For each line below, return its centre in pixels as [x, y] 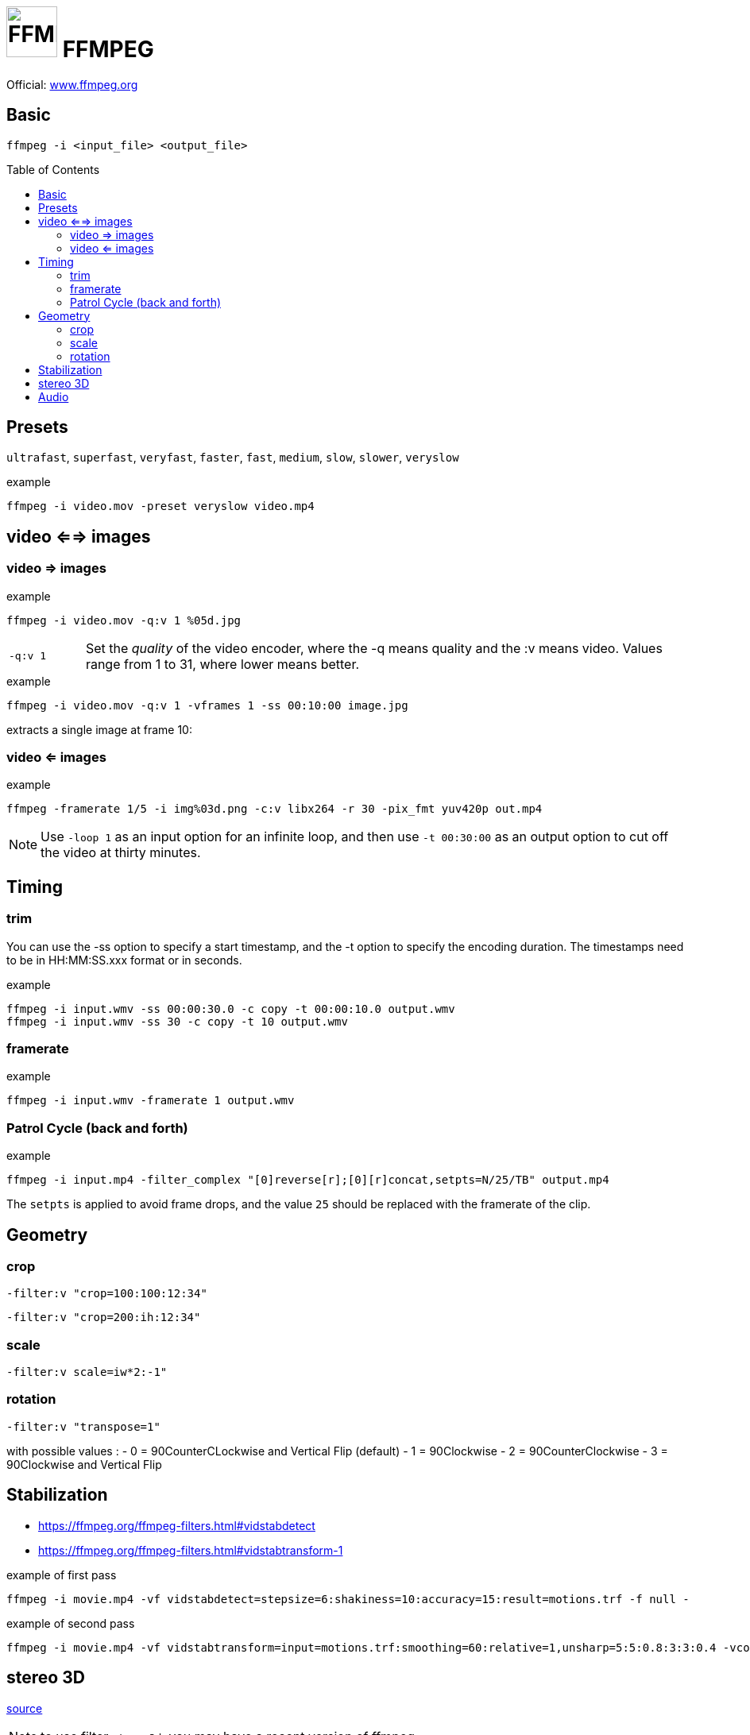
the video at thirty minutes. [121, 853]
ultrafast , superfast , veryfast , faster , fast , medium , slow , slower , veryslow [233, 458]
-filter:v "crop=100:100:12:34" [107, 1294]
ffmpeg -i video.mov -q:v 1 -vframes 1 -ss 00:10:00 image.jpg [207, 705]
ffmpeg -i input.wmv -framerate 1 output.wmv [151, 1101]
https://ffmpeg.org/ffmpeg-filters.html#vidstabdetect [177, 1525]
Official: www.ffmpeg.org [72, 84]
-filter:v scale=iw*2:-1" [87, 1372]
